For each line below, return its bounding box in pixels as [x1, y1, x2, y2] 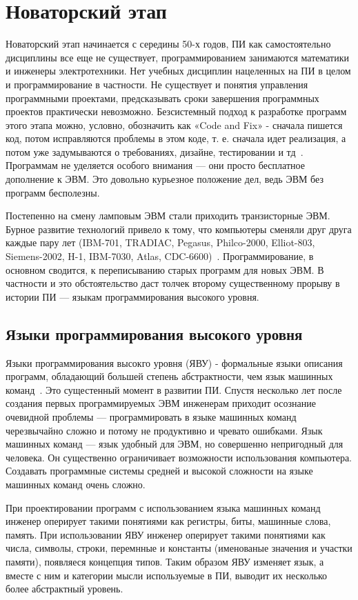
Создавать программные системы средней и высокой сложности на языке [6, 463, 313, 478]
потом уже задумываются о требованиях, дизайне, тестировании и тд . [6, 144, 304, 159]
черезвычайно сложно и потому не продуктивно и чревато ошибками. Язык [6, 423, 323, 437]
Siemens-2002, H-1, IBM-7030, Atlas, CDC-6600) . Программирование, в [6, 249, 314, 263]
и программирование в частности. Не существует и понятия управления [6, 77, 308, 91]
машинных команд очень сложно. [6, 477, 146, 491]
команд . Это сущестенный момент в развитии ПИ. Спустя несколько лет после [6, 382, 342, 397]
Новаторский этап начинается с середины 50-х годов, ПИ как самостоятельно [6, 37, 331, 51]
